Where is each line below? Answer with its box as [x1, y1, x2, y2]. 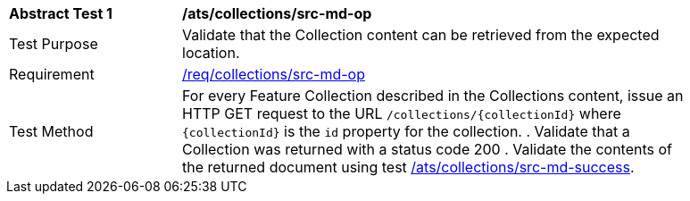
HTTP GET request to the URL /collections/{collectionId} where [182, 105, 621, 122]
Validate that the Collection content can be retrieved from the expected [182, 26, 660, 44]
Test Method [9, 122, 94, 140]
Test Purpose [9, 35, 98, 53]
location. [182, 44, 240, 62]
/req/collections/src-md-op [182, 65, 365, 83]
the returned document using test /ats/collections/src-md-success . [182, 158, 635, 176]
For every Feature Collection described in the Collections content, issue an [182, 87, 684, 105]
